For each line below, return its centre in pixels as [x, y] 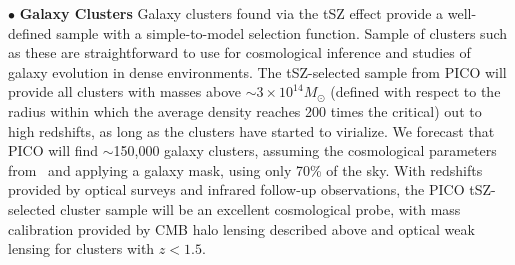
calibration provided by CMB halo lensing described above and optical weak [241, 228]
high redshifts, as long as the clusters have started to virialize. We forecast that [251, 130]
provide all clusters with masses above [124, 91]
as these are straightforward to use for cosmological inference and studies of [239, 52]
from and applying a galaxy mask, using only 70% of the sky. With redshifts [245, 169]
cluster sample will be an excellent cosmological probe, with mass [260, 208]
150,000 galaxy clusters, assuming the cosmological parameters [305, 150]
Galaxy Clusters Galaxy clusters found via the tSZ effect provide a [231, 13]
